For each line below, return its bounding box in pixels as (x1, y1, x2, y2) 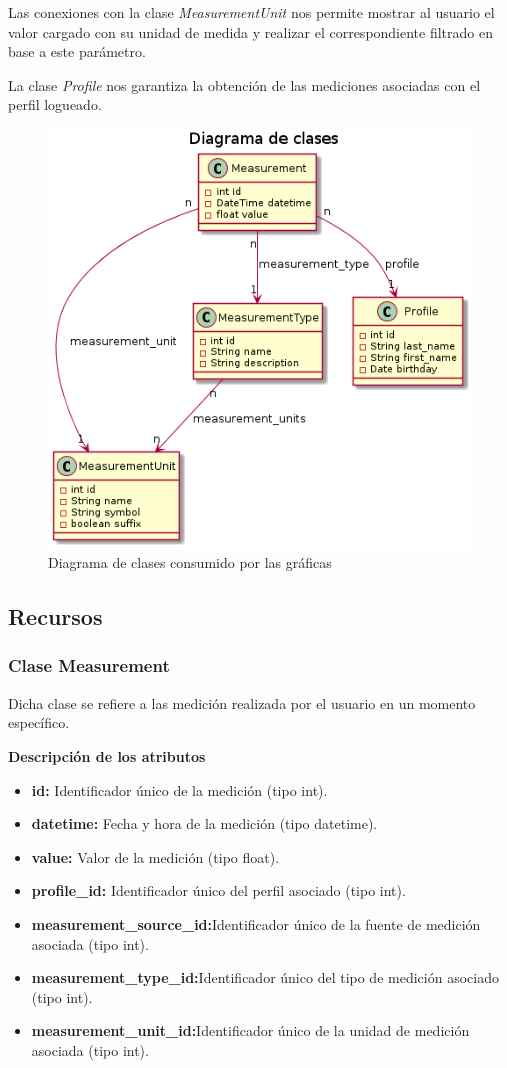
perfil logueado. (8, 94, 102, 115)
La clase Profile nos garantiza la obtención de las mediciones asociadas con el (8, 74, 481, 95)
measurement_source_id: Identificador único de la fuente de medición (31, 913, 481, 934)
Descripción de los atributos (8, 745, 206, 766)
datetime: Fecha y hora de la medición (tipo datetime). (31, 813, 378, 834)
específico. (8, 712, 70, 733)
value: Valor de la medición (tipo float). (31, 846, 280, 867)
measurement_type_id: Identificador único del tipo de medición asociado (31, 967, 499, 988)
